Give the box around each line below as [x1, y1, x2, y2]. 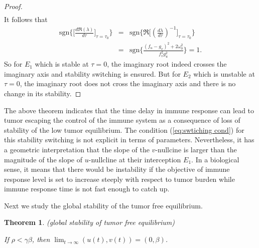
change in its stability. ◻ [4, 88, 81, 98]
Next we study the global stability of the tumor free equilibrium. [4, 200, 203, 210]
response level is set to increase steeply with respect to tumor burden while [4, 173, 235, 184]
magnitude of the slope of [4, 154, 83, 164]
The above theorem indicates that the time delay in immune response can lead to [4, 105, 254, 115]
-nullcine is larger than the [155, 144, 237, 154]
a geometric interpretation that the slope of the [4, 144, 150, 154]
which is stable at [35, 59, 89, 69]
